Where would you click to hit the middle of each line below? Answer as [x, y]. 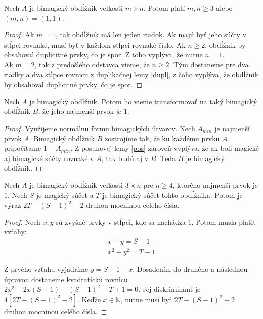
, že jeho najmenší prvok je [80, 111]
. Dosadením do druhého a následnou [190, 269]
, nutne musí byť [146, 299]
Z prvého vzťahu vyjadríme [46, 269]
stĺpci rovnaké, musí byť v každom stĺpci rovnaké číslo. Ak [95, 44]
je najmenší [232, 128]
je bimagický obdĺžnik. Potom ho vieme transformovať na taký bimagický [143, 101]
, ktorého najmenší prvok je [215, 185]
